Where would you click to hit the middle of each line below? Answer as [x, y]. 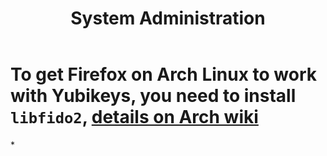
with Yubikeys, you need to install [153, 96]
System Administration [168, 18]
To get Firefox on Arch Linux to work [164, 74]
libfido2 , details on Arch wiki [134, 117]
